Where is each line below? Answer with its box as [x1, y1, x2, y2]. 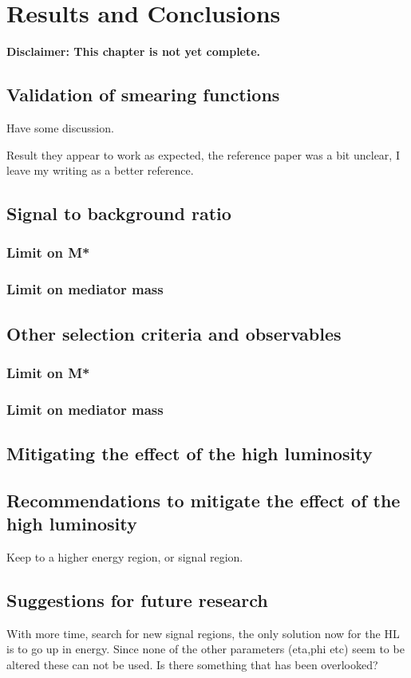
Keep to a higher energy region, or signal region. [6, 549, 243, 566]
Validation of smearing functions [6, 82, 280, 107]
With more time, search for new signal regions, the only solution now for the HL [6, 625, 400, 641]
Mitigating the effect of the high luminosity [6, 441, 373, 466]
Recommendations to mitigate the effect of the [6, 487, 401, 512]
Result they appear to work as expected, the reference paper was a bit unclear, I [6, 146, 400, 163]
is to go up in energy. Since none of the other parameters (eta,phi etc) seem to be [6, 641, 405, 657]
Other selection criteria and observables [6, 321, 342, 345]
